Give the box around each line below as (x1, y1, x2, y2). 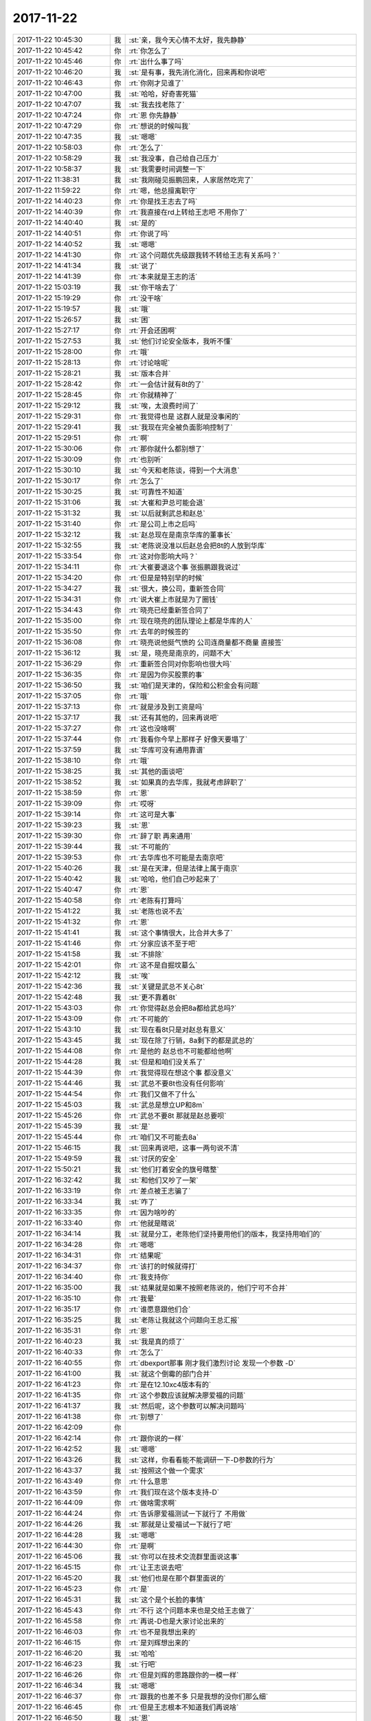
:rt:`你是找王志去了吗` (128, 196, 198, 206)
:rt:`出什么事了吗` (128, 56, 184, 66)
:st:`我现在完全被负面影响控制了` (128, 422, 233, 432)
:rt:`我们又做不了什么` (128, 1089, 198, 1099)
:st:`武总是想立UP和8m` (128, 1100, 205, 1110)
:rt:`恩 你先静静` (128, 110, 179, 120)
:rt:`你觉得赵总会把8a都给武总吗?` (128, 1003, 237, 1013)
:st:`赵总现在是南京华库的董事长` (128, 530, 233, 540)
